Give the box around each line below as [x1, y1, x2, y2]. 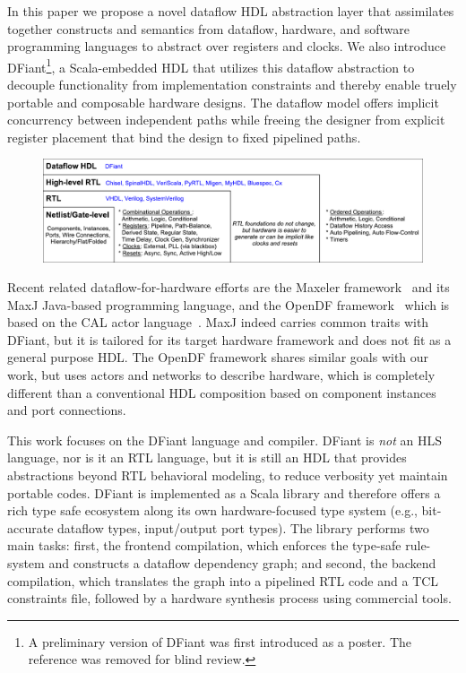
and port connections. [7, 401, 126, 419]
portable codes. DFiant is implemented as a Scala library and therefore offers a [7, 483, 441, 502]
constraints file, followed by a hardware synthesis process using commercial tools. [7, 589, 452, 608]
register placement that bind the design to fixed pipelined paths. [7, 127, 361, 146]
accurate [7, 518, 54, 537]
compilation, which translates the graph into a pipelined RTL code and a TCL [7, 571, 439, 590]
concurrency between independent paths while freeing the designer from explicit [7, 110, 445, 129]
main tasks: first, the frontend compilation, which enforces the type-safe [7, 536, 401, 555]
